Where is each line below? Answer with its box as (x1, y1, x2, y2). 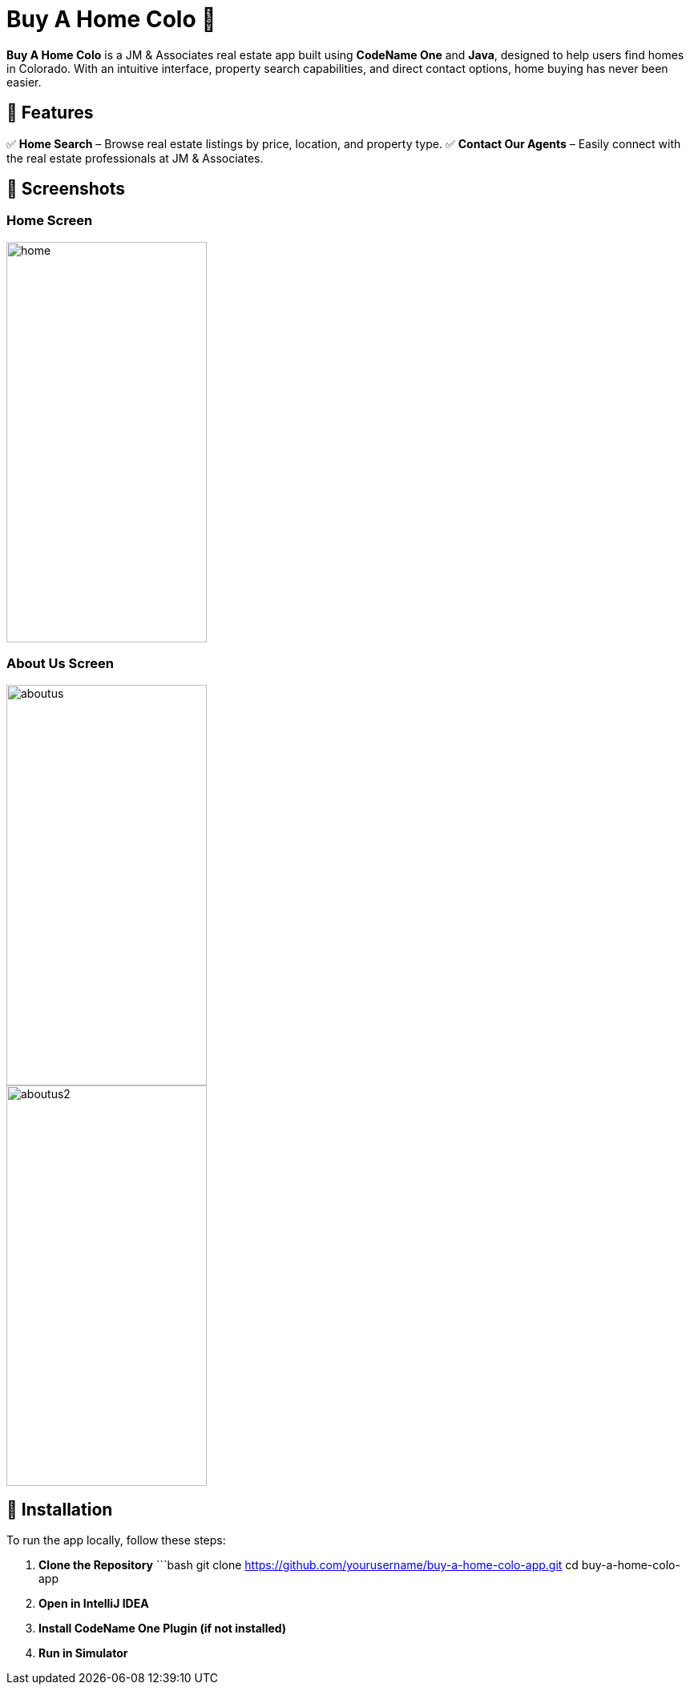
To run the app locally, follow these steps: (6, 1533, 226, 1548)
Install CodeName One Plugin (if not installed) (38, 1621, 287, 1636)
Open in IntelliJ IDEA (38, 1596, 149, 1611)
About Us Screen (6, 655, 114, 672)
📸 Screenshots (6, 179, 126, 199)
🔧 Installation (6, 1499, 113, 1520)
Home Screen (6, 212, 93, 229)
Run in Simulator (38, 1646, 128, 1661)
